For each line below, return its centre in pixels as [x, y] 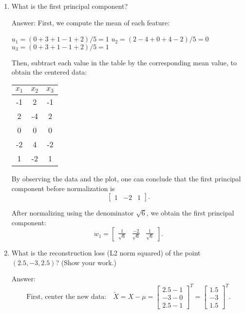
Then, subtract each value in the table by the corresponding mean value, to [124, 62]
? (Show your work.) [86, 262]
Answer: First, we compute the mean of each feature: [91, 22]
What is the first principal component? [70, 6]
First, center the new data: [66, 297]
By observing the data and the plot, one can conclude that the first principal [126, 178]
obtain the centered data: [49, 72]
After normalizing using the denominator [73, 213]
